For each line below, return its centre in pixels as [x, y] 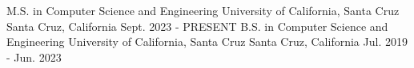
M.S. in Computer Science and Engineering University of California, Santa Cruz [203, 10]
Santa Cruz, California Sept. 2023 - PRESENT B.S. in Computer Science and [197, 26]
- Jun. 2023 [34, 57]
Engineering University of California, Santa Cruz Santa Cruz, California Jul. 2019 [207, 42]
